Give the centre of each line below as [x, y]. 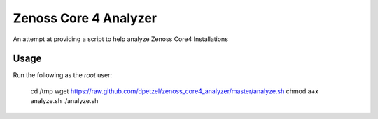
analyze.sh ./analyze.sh [64, 101]
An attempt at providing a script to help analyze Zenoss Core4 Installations [121, 39]
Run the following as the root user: [62, 75]
